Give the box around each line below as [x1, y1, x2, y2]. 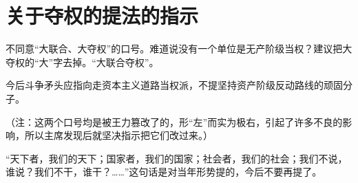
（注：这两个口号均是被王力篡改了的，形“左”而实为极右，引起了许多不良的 [6, 114, 343, 129]
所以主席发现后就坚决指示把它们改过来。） [24, 128, 213, 142]
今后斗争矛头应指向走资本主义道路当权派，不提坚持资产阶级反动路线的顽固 [6, 78, 343, 92]
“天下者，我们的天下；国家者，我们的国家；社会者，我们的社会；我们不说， [6, 151, 348, 165]
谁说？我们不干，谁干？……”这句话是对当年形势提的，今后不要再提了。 [6, 164, 322, 179]
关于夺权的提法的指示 [6, 1, 199, 30]
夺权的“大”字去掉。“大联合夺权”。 [6, 54, 159, 69]
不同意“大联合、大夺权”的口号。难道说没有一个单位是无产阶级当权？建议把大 [6, 41, 352, 56]
